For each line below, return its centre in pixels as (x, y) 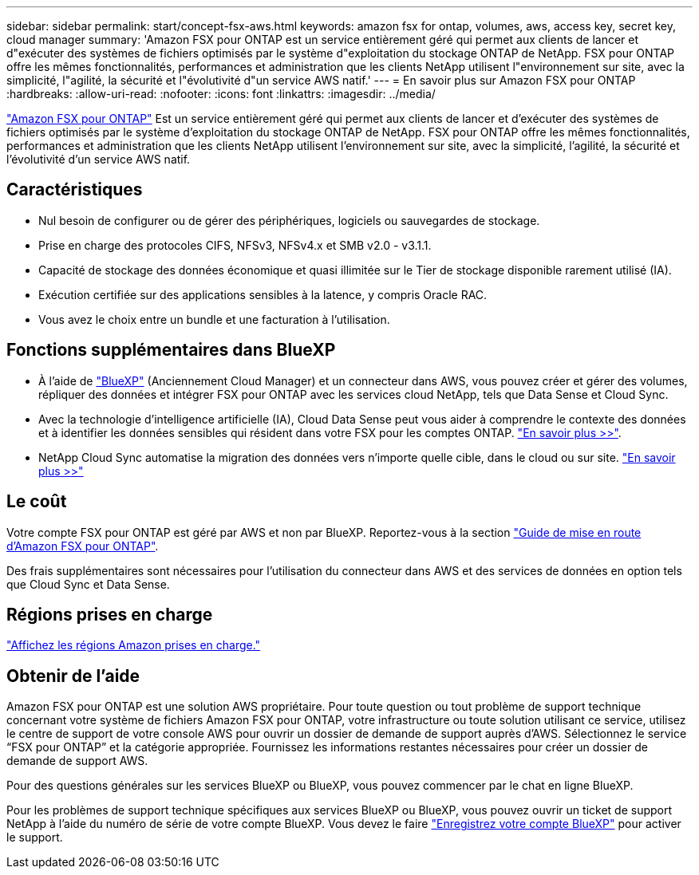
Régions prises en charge (110, 614)
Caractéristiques (75, 190)
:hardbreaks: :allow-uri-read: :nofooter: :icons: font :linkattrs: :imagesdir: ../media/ (221, 94)
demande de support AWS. (77, 761)
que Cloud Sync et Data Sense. (88, 584)
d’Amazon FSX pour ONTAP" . (83, 546)
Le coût (37, 502)
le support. (35, 838)
